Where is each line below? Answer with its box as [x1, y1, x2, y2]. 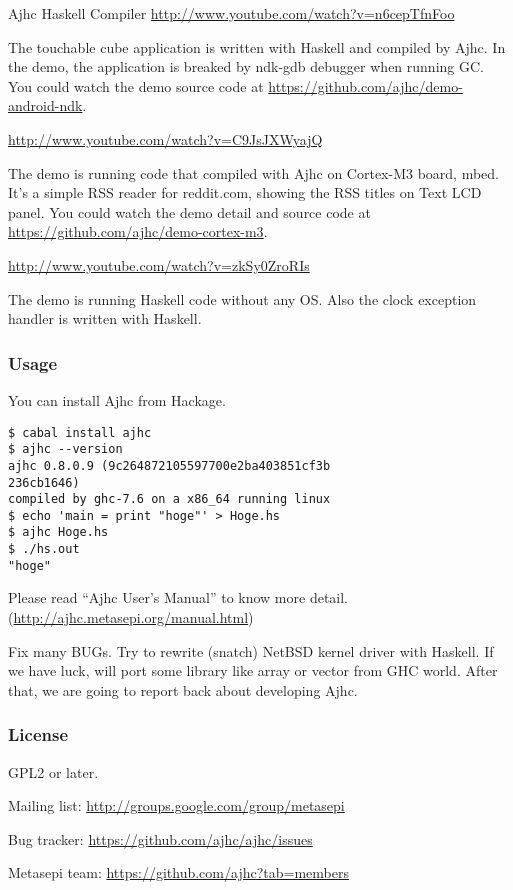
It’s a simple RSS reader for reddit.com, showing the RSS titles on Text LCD [8, 182, 482, 203]
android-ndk [8, 95, 83, 116]
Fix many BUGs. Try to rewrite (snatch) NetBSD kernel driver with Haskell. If [8, 640, 494, 661]
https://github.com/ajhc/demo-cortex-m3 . [8, 221, 268, 242]
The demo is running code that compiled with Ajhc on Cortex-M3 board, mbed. [8, 162, 499, 183]
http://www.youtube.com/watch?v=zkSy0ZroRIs [8, 254, 310, 275]
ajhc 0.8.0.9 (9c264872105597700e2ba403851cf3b [8, 458, 331, 473]
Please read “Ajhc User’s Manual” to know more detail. [8, 587, 349, 608]
